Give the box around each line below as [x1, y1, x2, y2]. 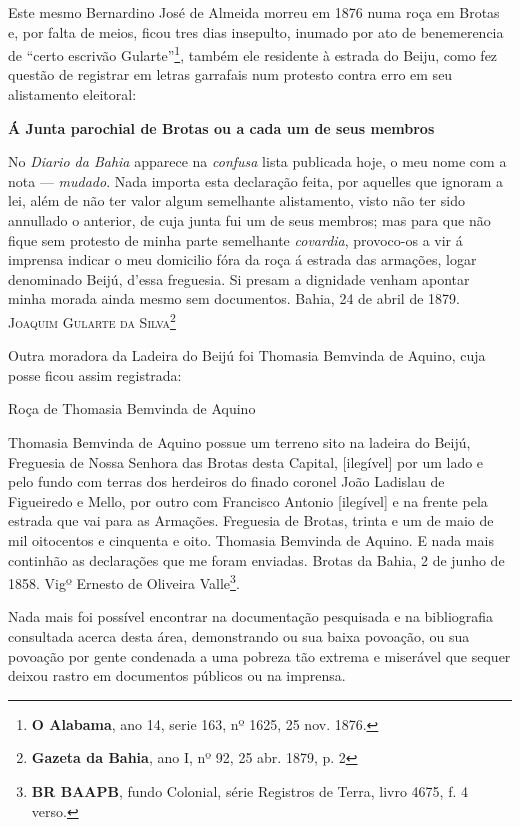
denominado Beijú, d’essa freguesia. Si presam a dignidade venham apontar [8, 268, 470, 289]
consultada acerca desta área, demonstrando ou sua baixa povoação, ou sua [8, 626, 470, 646]
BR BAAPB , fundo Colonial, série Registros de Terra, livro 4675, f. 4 [31, 780, 469, 801]
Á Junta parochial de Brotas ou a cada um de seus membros [8, 117, 435, 138]
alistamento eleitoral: [8, 84, 137, 105]
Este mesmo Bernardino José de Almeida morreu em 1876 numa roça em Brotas [8, 2, 500, 22]
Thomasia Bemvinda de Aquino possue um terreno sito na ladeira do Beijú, [8, 432, 471, 452]
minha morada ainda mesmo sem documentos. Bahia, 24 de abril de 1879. [8, 288, 460, 309]
